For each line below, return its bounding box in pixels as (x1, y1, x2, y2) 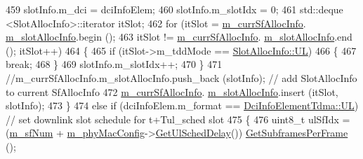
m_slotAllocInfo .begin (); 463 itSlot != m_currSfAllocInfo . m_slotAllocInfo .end (6, 29, 352, 44)
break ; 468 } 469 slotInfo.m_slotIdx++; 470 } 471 (6, 57, 223, 71)
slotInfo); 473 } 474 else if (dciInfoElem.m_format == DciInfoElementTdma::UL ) (6, 98, 359, 113)
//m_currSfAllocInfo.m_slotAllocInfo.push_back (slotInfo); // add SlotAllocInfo (6, 70, 357, 85)
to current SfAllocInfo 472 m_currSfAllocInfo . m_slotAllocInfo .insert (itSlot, (6, 84, 338, 99)
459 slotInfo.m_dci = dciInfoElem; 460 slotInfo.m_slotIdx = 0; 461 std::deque (6, 2, 343, 16)
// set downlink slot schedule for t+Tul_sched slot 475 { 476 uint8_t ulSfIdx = (6, 111, 350, 126)
